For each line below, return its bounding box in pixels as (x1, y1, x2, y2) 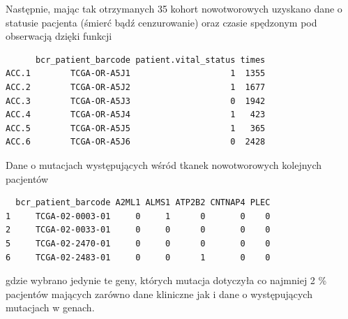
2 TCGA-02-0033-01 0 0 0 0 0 (6, 225, 271, 235)
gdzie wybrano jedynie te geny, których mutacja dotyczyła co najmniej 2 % (6, 273, 327, 288)
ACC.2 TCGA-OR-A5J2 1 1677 (6, 82, 266, 92)
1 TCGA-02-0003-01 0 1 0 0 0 (6, 211, 271, 221)
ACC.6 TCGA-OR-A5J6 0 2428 (6, 137, 266, 147)
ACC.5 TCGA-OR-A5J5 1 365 (6, 123, 266, 133)
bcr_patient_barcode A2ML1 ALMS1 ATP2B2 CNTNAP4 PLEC (15, 198, 271, 208)
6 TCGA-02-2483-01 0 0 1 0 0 (6, 252, 271, 262)
